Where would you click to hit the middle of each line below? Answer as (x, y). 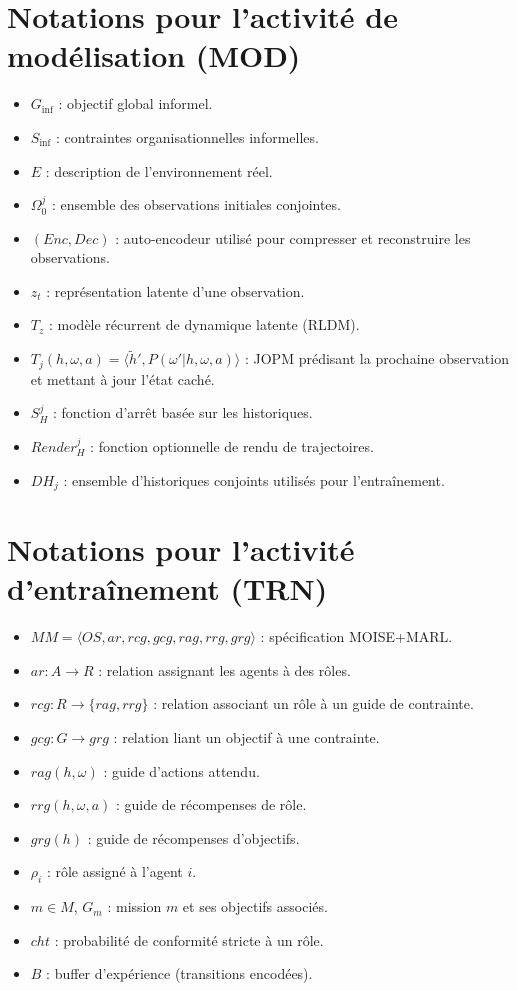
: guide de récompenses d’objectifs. (193, 837)
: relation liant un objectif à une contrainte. (246, 737)
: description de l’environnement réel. (159, 170)
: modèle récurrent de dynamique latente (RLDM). (204, 324)
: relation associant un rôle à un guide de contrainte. (313, 703)
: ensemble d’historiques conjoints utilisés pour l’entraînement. (254, 479)
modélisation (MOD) (154, 55)
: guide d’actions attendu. (181, 770)
